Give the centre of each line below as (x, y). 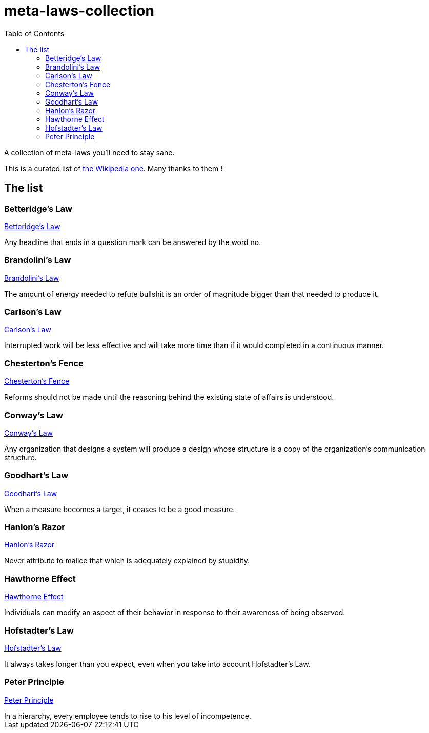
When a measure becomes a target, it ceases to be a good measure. (120, 509)
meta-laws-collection (79, 11)
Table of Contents (34, 33)
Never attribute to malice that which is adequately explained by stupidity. (127, 561)
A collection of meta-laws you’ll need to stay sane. (89, 152)
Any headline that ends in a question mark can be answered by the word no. (133, 242)
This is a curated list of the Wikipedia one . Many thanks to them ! (114, 168)
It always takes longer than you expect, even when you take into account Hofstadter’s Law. (157, 664)
